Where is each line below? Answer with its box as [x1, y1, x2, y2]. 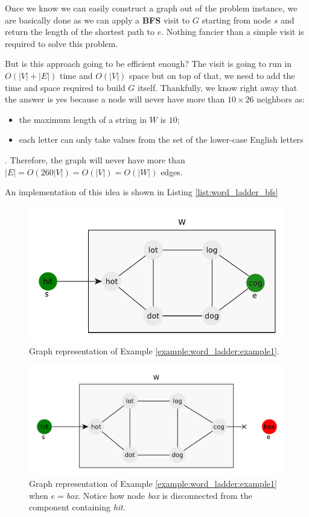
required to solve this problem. [5, 37, 118, 49]
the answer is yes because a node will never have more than [5, 93, 225, 105]
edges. [161, 165, 183, 178]
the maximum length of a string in [19, 113, 147, 125]
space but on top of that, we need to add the [129, 69, 295, 81]
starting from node [202, 13, 271, 26]
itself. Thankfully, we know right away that [138, 81, 298, 93]
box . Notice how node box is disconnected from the [66, 489, 252, 501]
